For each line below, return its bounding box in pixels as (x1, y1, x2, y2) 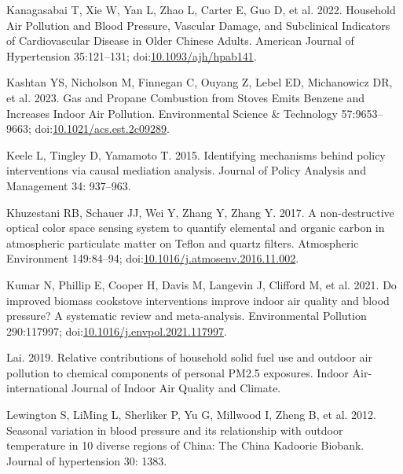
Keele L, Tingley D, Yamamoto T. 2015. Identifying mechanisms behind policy (6, 146, 386, 163)
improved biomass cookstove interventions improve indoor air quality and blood (6, 292, 390, 308)
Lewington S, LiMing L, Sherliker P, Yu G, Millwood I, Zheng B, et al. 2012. (6, 406, 376, 423)
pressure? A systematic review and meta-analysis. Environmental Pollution (6, 307, 367, 324)
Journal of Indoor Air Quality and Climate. (71, 380, 281, 396)
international (6, 380, 68, 396)
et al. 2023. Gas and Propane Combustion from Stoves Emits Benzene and (6, 89, 365, 105)
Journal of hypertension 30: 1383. (6, 452, 167, 468)
